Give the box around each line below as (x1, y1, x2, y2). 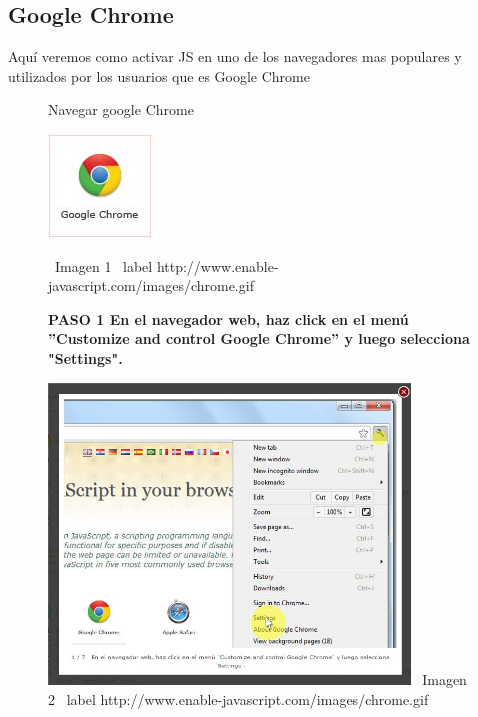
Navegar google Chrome (48, 99, 194, 120)
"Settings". (48, 347, 123, 368)
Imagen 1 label (54, 255, 153, 276)
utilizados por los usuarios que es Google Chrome (8, 65, 310, 86)
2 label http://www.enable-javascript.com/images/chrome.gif (48, 688, 429, 709)
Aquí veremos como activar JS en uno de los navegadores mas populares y (8, 46, 462, 67)
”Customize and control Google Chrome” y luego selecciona (48, 328, 470, 349)
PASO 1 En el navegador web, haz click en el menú (48, 308, 409, 329)
